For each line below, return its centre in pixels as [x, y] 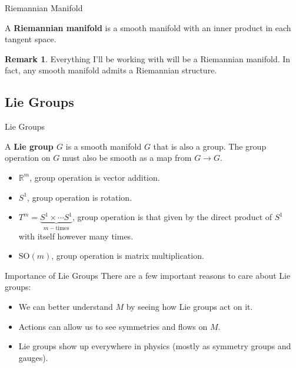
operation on [28, 158]
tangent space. [31, 39]
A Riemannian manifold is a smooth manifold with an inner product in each [148, 27]
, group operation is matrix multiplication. [128, 256]
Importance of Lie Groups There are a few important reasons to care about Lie [148, 275]
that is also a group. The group [210, 146]
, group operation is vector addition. [95, 177]
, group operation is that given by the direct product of [172, 217]
